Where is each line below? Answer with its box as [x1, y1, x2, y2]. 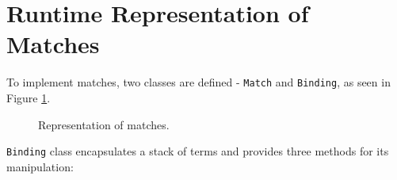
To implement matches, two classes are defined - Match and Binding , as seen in [6, 74, 391, 90]
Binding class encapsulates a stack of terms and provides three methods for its [6, 143, 389, 159]
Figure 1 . [6, 89, 51, 105]
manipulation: [6, 158, 74, 174]
